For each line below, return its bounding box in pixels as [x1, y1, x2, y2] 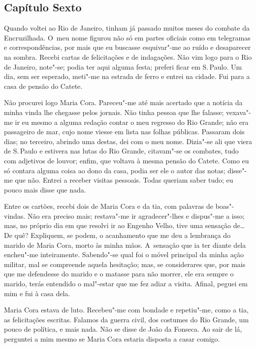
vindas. [4, 210, 26, 221]
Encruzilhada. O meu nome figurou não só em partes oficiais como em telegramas [4, 32, 251, 42]
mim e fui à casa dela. [4, 288, 70, 298]
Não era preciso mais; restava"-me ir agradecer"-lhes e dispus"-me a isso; [27, 210, 245, 221]
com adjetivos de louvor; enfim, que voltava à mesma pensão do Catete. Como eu [4, 155, 249, 165]
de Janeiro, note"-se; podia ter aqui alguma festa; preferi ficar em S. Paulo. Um [4, 61, 242, 72]
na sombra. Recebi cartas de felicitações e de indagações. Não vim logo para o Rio [4, 51, 252, 62]
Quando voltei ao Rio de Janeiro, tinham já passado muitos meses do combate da [4, 23, 250, 33]
